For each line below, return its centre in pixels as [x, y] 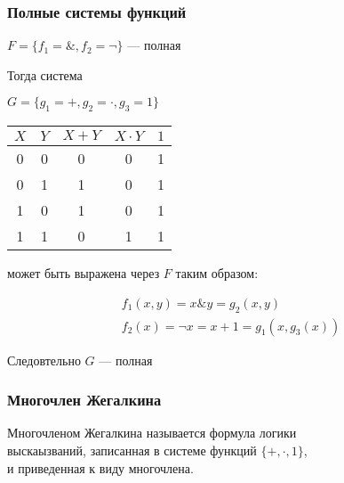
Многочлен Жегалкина [84, 400]
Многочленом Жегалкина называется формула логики [152, 433]
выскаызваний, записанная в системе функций [132, 450]
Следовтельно [44, 360]
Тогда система [45, 74]
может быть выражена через [84, 273]
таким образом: [217, 273]
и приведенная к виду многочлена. [100, 467]
